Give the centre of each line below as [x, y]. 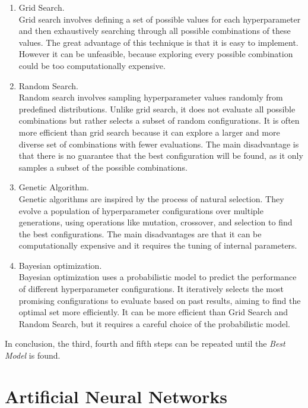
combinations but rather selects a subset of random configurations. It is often [159, 120]
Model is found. [33, 355]
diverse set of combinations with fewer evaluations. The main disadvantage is [159, 144]
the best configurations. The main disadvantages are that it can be [140, 233]
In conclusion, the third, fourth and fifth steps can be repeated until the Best [145, 343]
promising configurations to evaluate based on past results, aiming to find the [160, 300]
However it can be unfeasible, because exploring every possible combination [156, 54]
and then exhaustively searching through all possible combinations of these [155, 31]
